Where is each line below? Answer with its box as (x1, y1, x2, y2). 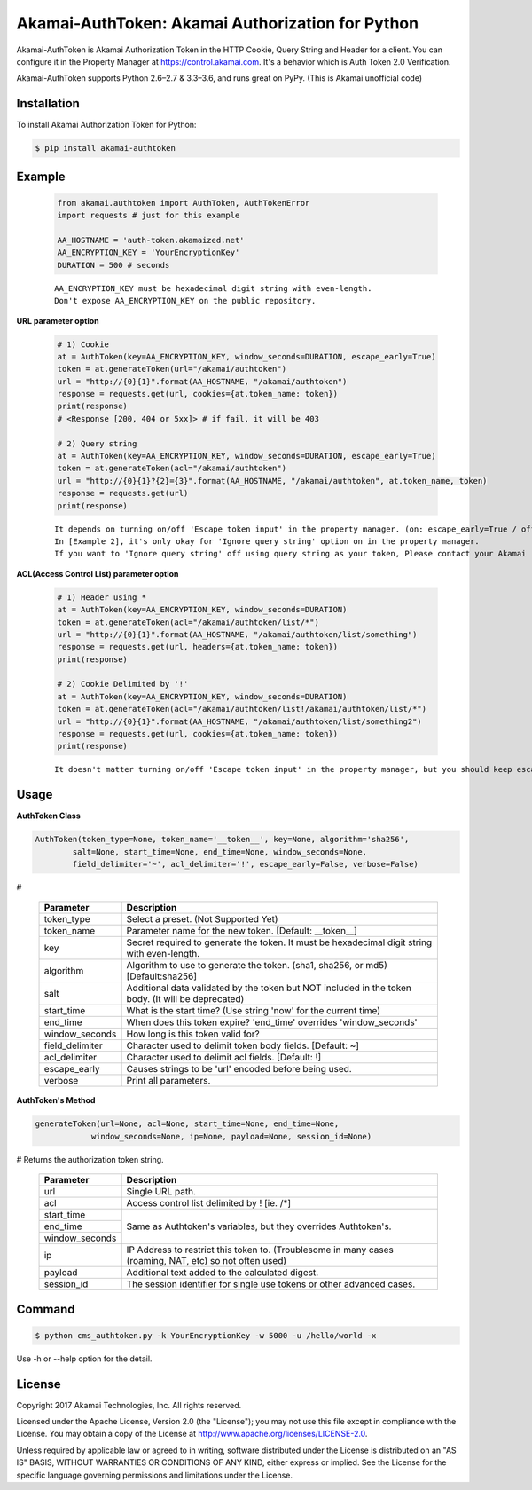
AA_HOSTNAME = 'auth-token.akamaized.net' (57, 235, 245, 245)
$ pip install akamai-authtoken (35, 143, 176, 154)
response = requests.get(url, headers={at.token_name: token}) (57, 642, 339, 652)
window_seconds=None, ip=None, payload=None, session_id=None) (90, 1131, 372, 1141)
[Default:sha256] (126, 970, 198, 982)
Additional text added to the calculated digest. (126, 1266, 319, 1279)
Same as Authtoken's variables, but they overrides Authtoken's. (126, 1220, 392, 1233)
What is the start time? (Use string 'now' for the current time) (126, 1005, 381, 1017)
